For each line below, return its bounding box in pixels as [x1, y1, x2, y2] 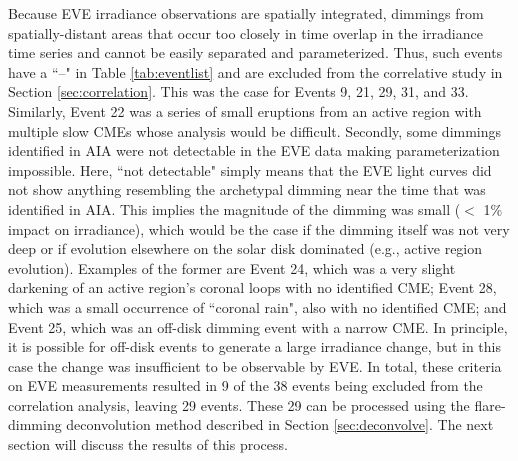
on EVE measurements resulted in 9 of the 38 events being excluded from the [8, 375, 483, 396]
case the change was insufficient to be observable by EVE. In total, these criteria [8, 355, 502, 376]
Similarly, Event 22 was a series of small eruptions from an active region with [8, 100, 482, 121]
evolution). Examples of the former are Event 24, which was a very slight [8, 257, 456, 278]
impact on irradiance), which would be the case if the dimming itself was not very [8, 218, 510, 239]
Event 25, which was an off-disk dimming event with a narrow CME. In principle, [8, 316, 508, 337]
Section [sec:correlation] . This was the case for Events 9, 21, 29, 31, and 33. [8, 81, 469, 102]
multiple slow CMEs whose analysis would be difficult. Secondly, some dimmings [8, 120, 502, 141]
